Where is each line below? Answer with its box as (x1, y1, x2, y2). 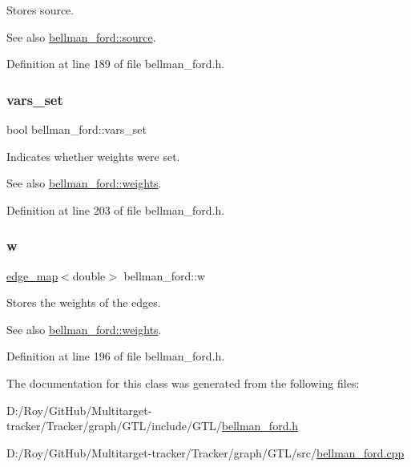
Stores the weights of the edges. (6, 294, 161, 311)
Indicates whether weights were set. (6, 147, 180, 164)
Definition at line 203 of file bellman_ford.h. (6, 201, 225, 218)
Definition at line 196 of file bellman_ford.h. (6, 348, 225, 364)
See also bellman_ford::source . (6, 28, 156, 45)
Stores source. (6, 2, 75, 18)
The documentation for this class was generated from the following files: (6, 374, 360, 391)
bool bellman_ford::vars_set (6, 121, 147, 137)
